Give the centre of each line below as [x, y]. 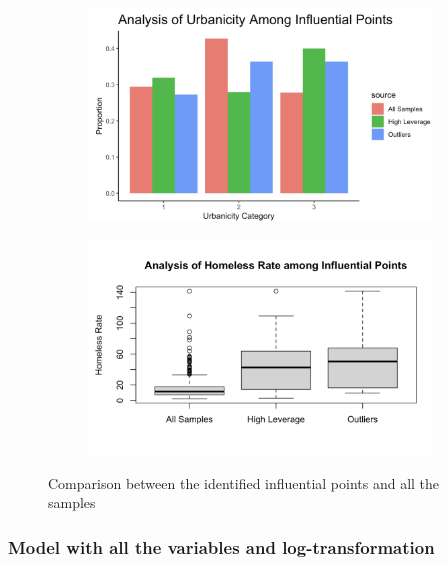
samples [72, 502]
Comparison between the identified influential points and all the [244, 482]
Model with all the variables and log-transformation [221, 546]
